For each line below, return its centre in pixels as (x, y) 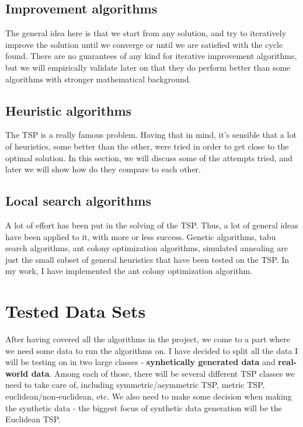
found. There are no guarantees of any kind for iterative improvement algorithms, (151, 56)
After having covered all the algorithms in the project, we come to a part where (148, 339)
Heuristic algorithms (69, 110)
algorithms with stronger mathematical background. (98, 79)
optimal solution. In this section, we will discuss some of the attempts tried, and (149, 157)
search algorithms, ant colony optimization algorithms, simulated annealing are (147, 248)
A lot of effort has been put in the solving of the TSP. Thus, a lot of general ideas (152, 225)
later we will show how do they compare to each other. (103, 169)
